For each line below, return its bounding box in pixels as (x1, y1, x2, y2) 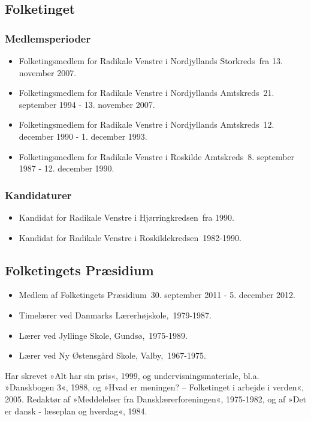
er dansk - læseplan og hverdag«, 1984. (5, 404, 147, 417)
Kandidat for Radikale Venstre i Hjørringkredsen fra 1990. (19, 210, 234, 223)
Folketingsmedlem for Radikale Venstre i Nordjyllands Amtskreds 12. (19, 118, 274, 131)
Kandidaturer (5, 187, 72, 202)
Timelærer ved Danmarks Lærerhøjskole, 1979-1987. (19, 308, 212, 321)
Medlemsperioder (5, 31, 91, 46)
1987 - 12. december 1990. (19, 162, 114, 175)
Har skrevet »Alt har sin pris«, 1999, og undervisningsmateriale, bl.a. (5, 369, 259, 381)
